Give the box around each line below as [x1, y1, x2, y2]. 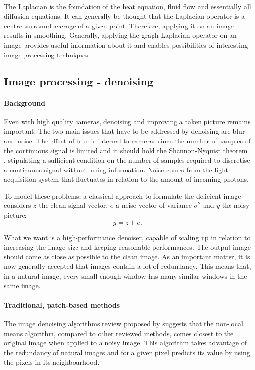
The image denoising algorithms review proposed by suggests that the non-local [4, 318, 243, 329]
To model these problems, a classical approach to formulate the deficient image [4, 190, 241, 200]
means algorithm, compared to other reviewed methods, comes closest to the [4, 328, 234, 338]
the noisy [222, 200, 250, 210]
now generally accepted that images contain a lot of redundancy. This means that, [4, 261, 251, 271]
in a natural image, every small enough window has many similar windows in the [4, 271, 247, 281]
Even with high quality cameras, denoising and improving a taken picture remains [4, 116, 251, 126]
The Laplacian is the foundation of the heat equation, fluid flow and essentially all [4, 1, 251, 11]
